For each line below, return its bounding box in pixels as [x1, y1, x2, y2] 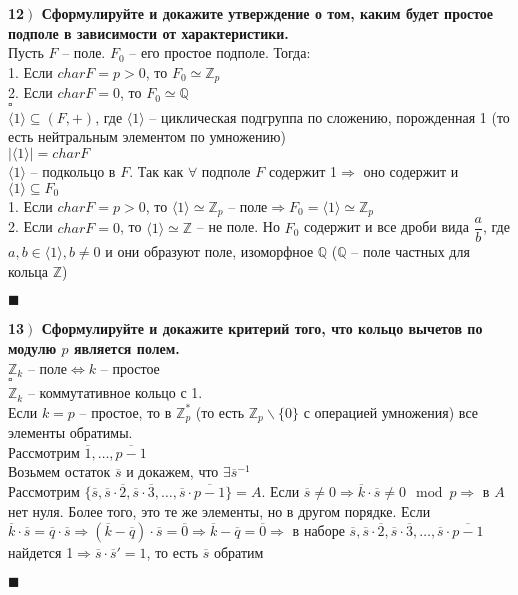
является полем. [74, 337, 180, 358]
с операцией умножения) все [303, 401, 478, 422]
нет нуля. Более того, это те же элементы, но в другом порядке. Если [8, 500, 431, 521]
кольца [8, 260, 48, 281]
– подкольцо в [30, 161, 116, 182]
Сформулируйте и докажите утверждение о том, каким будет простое [41, 3, 494, 23]
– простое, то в [79, 401, 172, 422]
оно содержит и [363, 161, 459, 182]
